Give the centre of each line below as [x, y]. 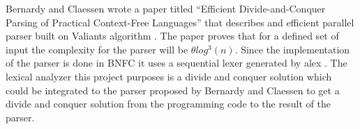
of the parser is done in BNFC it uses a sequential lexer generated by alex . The [177, 63]
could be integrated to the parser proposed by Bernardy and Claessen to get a [173, 90]
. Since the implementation [292, 49]
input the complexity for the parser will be [97, 49]
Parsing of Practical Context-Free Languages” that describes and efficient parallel [180, 22]
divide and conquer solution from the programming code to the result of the [168, 104]
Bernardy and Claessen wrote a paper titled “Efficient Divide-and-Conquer [166, 8]
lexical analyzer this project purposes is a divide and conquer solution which [169, 76]
